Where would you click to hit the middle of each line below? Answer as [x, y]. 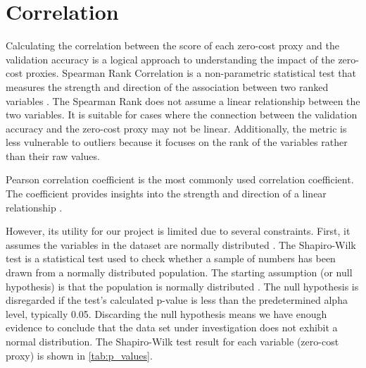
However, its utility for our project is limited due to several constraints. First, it [178, 231]
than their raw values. [53, 155]
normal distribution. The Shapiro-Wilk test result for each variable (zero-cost [172, 341]
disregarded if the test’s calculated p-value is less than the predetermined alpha [177, 300]
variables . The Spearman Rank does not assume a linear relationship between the [183, 100]
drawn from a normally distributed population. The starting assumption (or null [179, 272]
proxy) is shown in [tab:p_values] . [79, 355]
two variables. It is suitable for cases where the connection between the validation [182, 115]
